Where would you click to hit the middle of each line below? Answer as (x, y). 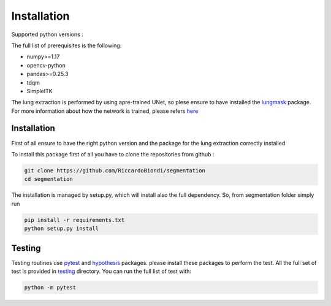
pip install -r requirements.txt (74, 220)
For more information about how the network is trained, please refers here (105, 111)
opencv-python (46, 65)
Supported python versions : (48, 34)
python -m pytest (50, 287)
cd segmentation (49, 179)
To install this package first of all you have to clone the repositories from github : (113, 154)
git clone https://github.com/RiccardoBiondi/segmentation (115, 170)
